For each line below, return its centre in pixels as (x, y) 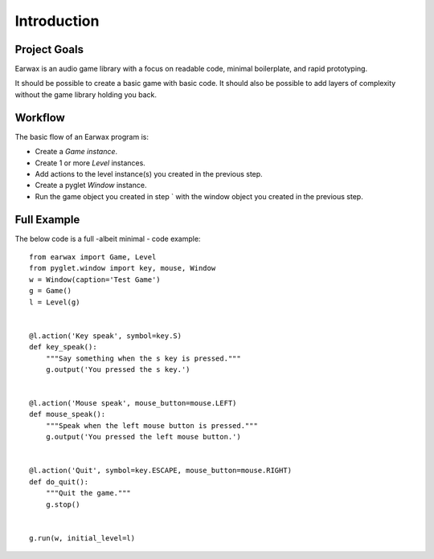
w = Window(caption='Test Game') (95, 279)
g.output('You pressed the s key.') (118, 369)
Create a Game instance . (76, 152)
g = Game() (51, 291)
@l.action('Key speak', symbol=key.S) (106, 336)
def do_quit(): (59, 481)
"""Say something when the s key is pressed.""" (143, 358)
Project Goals (49, 49)
